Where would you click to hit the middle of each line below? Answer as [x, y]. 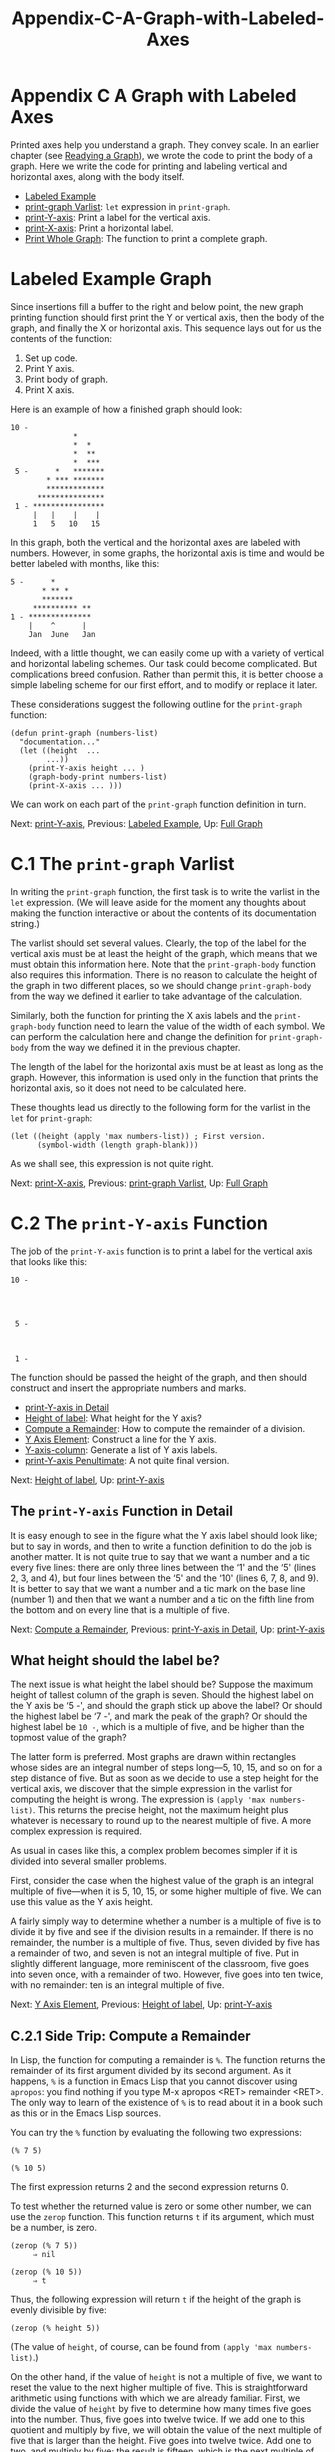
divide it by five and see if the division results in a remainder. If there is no [162, 1932]
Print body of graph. [66, 379]
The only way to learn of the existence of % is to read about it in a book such [166, 2103]
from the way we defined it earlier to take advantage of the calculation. [156, 996]
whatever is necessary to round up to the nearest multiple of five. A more [161, 1821]
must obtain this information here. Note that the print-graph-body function [163, 964]
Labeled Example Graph [111, 279]
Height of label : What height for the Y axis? [113, 1418]
